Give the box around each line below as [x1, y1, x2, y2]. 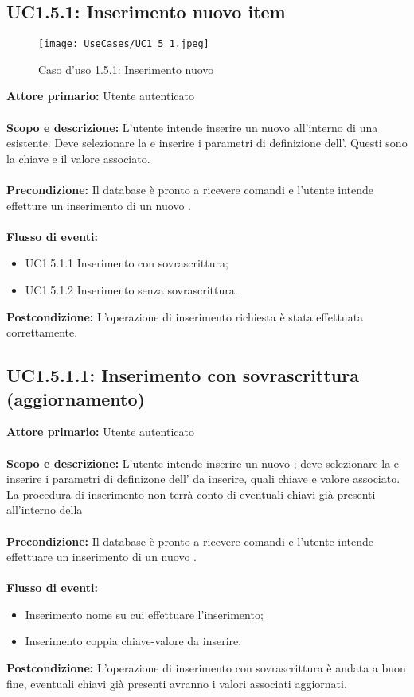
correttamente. [6, 324, 78, 341]
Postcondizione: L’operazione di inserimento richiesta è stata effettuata [6, 308, 364, 325]
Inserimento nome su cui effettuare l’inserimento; [25, 605, 264, 622]
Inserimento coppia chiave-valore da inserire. [25, 633, 242, 649]
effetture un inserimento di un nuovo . [6, 197, 191, 213]
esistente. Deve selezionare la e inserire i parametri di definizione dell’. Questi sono [6, 134, 408, 151]
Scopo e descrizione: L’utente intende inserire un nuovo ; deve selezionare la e [6, 454, 400, 471]
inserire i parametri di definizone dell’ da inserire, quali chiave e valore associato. [6, 470, 400, 487]
